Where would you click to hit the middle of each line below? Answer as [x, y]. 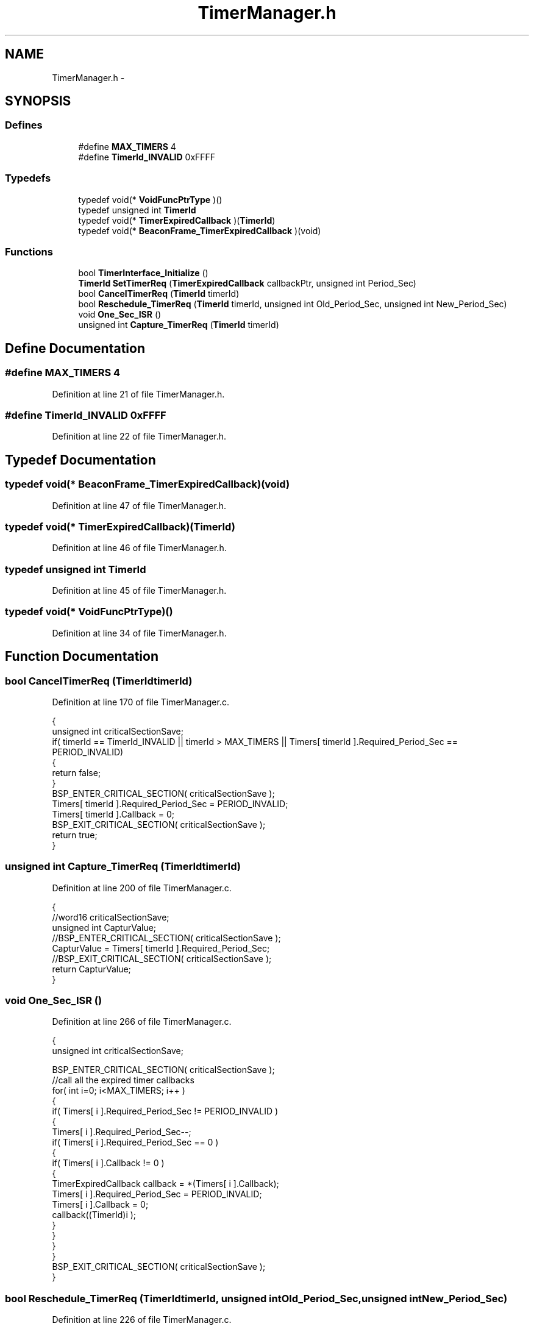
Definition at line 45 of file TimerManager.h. [139, 590]
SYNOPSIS [38, 101]
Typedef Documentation [80, 460]
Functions [29, 251]
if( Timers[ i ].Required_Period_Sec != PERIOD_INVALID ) [165, 1111]
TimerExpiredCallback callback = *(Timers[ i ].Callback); [166, 1184]
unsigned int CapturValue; [104, 927]
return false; [77, 772]
